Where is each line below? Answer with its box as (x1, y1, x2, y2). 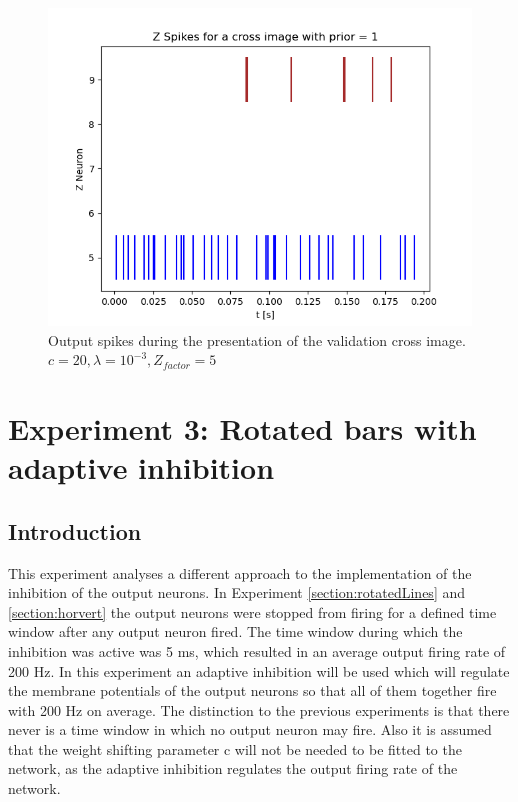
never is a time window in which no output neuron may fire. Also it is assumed (8, 719, 492, 740)
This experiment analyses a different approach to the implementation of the (8, 562, 472, 583)
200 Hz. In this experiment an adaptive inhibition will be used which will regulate (8, 660, 510, 681)
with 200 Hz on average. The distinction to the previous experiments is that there (8, 699, 510, 720)
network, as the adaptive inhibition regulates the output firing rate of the (8, 758, 458, 779)
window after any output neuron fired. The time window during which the (8, 621, 463, 642)
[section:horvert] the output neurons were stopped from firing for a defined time (8, 601, 497, 622)
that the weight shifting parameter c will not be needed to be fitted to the (8, 738, 462, 759)
